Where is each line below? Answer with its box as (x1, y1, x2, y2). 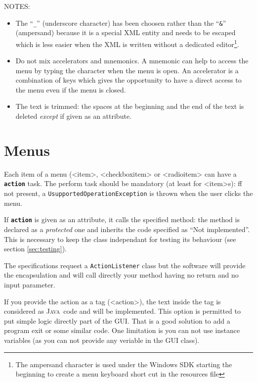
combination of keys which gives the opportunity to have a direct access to (15, 75, 242, 85)
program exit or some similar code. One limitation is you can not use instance (4, 325, 240, 335)
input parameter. (4, 279, 55, 289)
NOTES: (4, 1, 30, 11)
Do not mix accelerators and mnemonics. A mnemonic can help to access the (15, 55, 249, 66)
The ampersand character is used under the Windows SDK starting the (15, 359, 232, 369)
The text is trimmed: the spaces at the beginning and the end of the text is (15, 101, 244, 111)
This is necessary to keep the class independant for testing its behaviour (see (4, 234, 236, 244)
